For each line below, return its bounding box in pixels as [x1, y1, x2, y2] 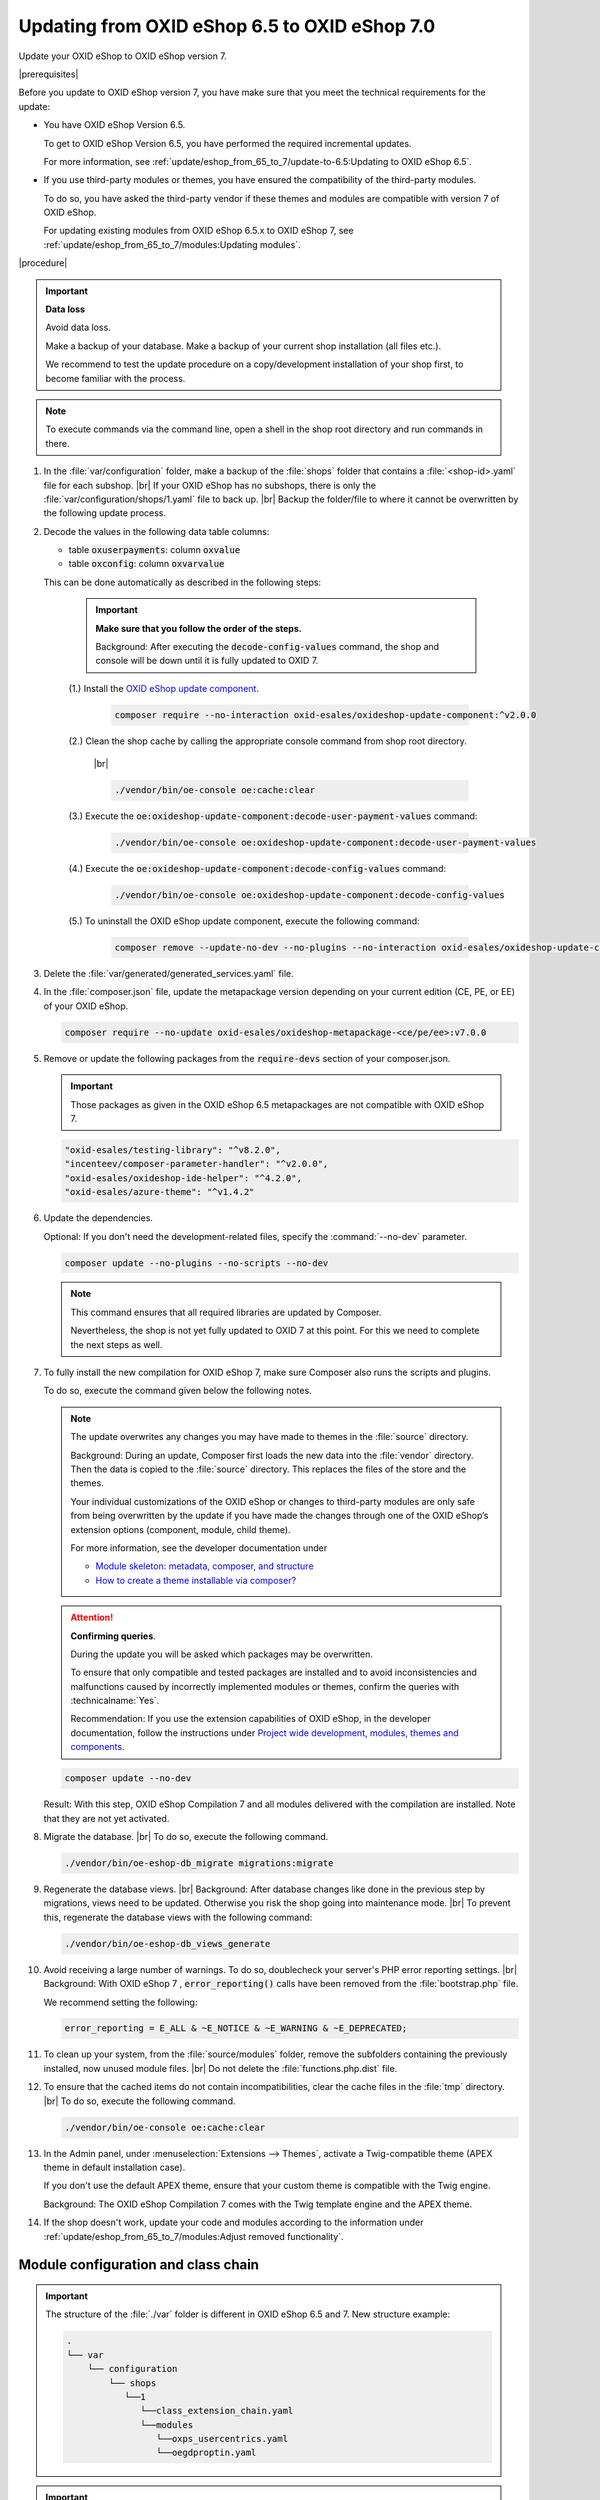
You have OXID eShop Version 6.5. [43, 119, 186, 131]
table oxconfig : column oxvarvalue [68, 558, 225, 570]
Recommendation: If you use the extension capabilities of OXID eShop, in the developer [70, 1713, 431, 1725]
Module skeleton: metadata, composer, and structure [95, 1560, 314, 1572]
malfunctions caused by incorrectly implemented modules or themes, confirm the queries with [70, 1680, 460, 1692]
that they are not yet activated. [43, 1812, 170, 1824]
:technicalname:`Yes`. [70, 1695, 160, 1707]
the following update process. [43, 507, 167, 519]
